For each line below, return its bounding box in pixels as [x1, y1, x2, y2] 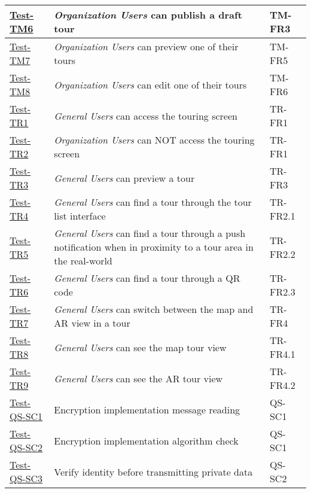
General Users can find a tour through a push [54, 226, 246, 240]
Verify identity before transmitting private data [54, 464, 253, 479]
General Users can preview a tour [54, 171, 195, 185]
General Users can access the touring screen [54, 108, 237, 123]
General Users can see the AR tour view [54, 371, 223, 385]
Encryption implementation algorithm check [54, 433, 239, 448]
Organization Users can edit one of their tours [54, 77, 247, 92]
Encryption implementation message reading [54, 402, 240, 416]
